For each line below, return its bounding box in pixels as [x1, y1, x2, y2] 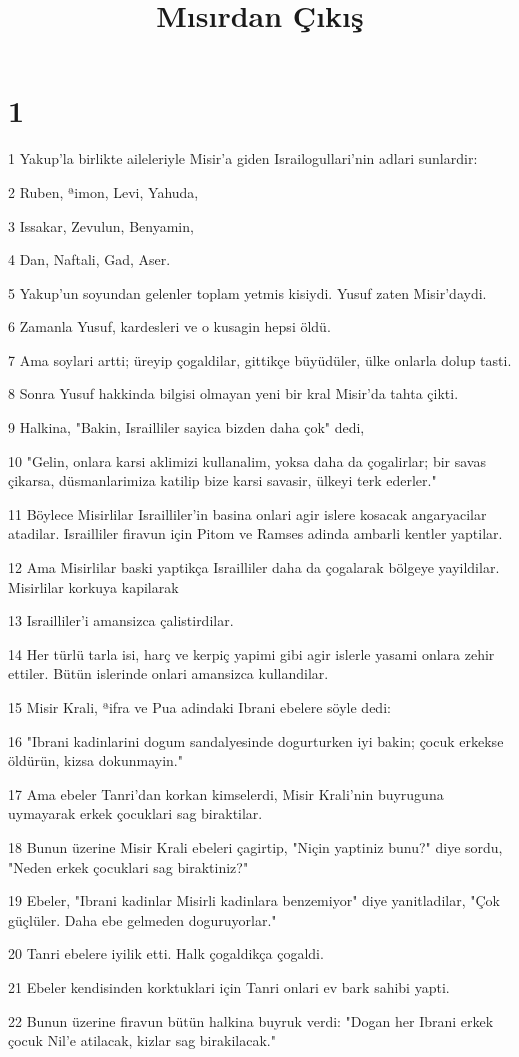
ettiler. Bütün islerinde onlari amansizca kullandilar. [8, 663, 329, 684]
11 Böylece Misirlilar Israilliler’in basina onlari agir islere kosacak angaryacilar [8, 503, 487, 524]
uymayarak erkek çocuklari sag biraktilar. [8, 803, 263, 824]
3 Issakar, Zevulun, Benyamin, [8, 215, 194, 236]
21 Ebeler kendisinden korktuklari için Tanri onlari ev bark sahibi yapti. [8, 976, 450, 997]
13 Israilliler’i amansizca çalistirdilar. [8, 610, 234, 631]
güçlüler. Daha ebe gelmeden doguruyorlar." [8, 909, 277, 930]
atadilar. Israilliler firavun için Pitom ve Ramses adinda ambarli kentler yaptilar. [8, 523, 503, 544]
